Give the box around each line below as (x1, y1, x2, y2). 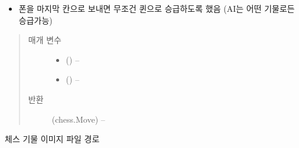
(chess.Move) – (51, 113, 105, 125)
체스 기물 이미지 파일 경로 (5, 133, 100, 145)
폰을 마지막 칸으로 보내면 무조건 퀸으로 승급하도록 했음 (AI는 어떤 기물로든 (18, 2, 295, 14)
